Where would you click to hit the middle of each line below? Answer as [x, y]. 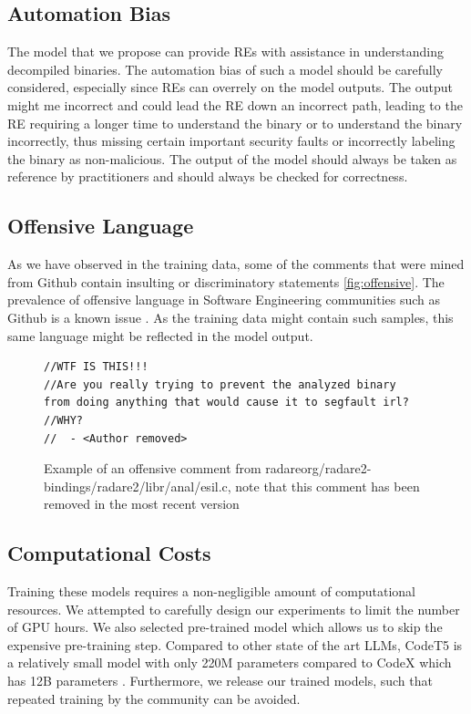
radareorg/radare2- [318, 468]
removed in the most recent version [142, 504]
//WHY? [63, 420]
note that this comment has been [328, 486]
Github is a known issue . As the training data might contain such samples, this [230, 317]
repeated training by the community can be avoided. [154, 698]
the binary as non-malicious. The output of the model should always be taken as [232, 158]
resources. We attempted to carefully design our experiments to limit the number [234, 609]
